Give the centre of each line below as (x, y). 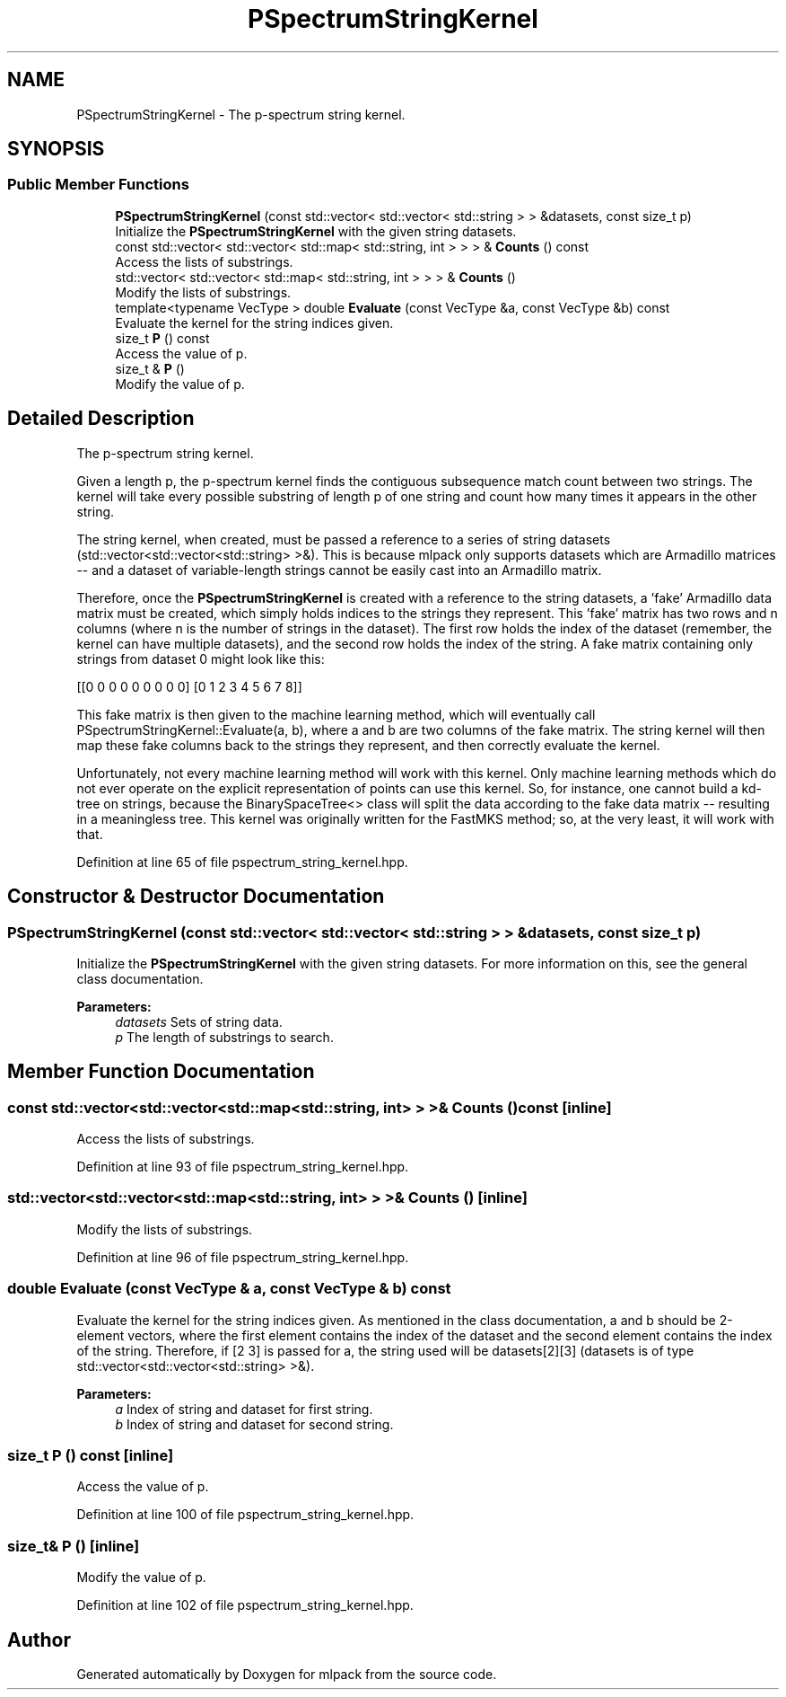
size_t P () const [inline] (91, 1455)
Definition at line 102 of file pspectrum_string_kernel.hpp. (245, 1605)
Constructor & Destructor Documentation (196, 897)
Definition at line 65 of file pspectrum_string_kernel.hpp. (242, 862)
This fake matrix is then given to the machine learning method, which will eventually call (336, 714)
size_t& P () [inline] (74, 1546)
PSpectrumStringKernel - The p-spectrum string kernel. (241, 114)
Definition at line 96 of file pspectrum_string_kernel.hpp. (243, 1257)
